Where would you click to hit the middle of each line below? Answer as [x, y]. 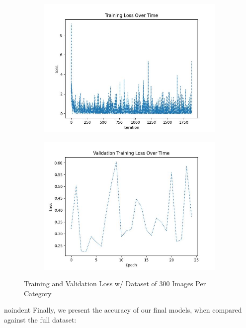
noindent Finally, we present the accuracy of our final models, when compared [123, 310]
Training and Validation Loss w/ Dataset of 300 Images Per [115, 284]
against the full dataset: [40, 319]
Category [38, 293]
